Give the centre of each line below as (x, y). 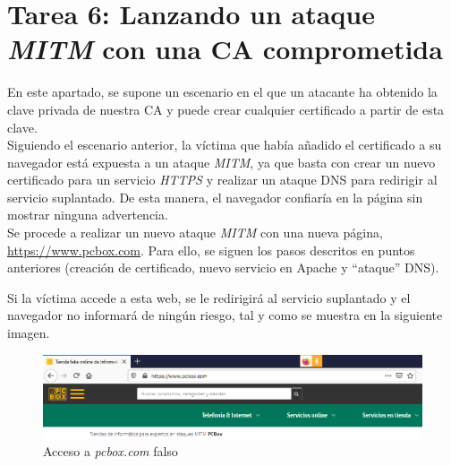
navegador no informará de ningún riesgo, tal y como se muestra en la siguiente (225, 315)
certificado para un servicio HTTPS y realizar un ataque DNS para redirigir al (222, 180)
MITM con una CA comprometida (225, 49)
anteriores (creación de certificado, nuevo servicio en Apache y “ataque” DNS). (223, 268)
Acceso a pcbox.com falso (111, 451)
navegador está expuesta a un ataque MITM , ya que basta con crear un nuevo (221, 162)
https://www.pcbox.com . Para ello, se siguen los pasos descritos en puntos (211, 250)
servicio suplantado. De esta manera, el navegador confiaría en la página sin (215, 197)
